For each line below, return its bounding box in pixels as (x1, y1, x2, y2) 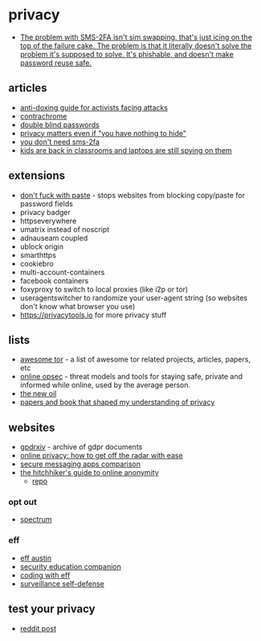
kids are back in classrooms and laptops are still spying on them (19, 145, 232, 155)
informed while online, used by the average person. (19, 380, 191, 390)
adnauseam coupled (19, 233, 88, 242)
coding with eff (19, 570, 71, 580)
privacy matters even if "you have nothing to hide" (19, 128, 187, 138)
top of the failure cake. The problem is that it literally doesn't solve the (19, 40, 252, 50)
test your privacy (8, 602, 96, 616)
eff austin (19, 553, 52, 563)
